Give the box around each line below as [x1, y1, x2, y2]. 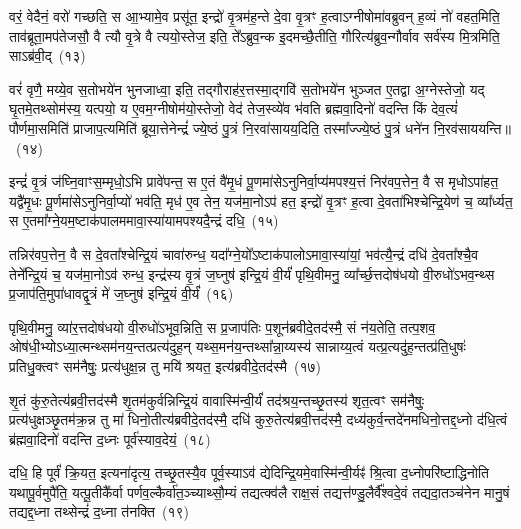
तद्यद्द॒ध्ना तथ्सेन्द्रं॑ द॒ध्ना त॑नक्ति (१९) [9, 501, 189, 522]
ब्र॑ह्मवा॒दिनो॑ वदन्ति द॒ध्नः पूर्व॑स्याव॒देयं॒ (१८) [9, 428, 211, 449]
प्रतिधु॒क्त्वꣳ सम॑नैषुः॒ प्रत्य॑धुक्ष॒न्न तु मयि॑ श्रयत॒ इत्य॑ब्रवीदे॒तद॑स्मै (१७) [9, 355, 322, 376]
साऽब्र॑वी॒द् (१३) [9, 45, 86, 66]
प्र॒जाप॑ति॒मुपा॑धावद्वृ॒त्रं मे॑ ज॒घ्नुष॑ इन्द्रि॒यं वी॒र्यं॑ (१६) [9, 283, 234, 304]
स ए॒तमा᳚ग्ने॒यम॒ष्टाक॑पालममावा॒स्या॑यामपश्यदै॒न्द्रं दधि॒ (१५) [9, 210, 279, 231]
